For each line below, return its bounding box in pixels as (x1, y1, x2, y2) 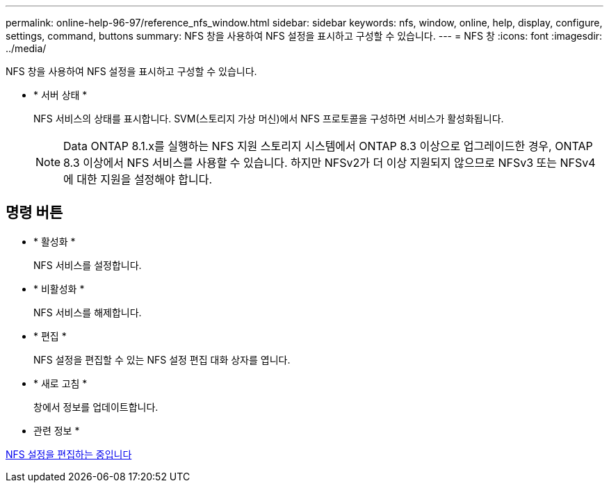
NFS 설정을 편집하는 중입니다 (6, 448, 132, 460)
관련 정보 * (33, 424, 80, 437)
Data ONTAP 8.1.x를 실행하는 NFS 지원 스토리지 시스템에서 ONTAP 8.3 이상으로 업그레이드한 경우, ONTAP (63, 139, 593, 153)
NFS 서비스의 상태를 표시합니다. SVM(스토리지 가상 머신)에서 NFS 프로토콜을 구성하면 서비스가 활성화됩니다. (33, 113, 504, 124)
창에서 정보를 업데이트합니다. (33, 400, 159, 413)
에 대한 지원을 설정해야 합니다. (63, 172, 213, 186)
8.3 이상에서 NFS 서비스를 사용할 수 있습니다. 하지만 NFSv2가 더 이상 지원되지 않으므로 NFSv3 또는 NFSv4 (63, 156, 596, 170)
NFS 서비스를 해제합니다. (33, 306, 142, 318)
